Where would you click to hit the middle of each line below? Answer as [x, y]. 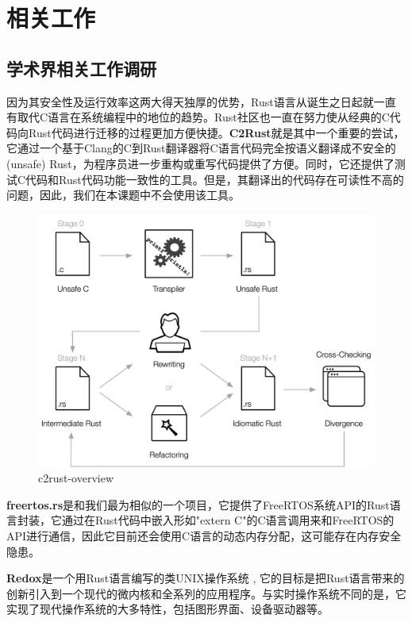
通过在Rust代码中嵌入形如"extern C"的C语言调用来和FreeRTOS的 [228, 520]
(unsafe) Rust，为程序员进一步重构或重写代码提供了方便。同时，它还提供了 [200, 163]
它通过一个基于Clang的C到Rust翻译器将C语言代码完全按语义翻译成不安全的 [201, 148]
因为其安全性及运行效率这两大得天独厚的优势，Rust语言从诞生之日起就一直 [201, 101]
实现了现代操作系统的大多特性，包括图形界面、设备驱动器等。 [167, 609]
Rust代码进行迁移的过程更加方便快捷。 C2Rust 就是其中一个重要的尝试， [216, 132]
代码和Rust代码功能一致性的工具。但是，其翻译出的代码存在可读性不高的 [215, 179]
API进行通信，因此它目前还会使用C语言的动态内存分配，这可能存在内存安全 [204, 535]
